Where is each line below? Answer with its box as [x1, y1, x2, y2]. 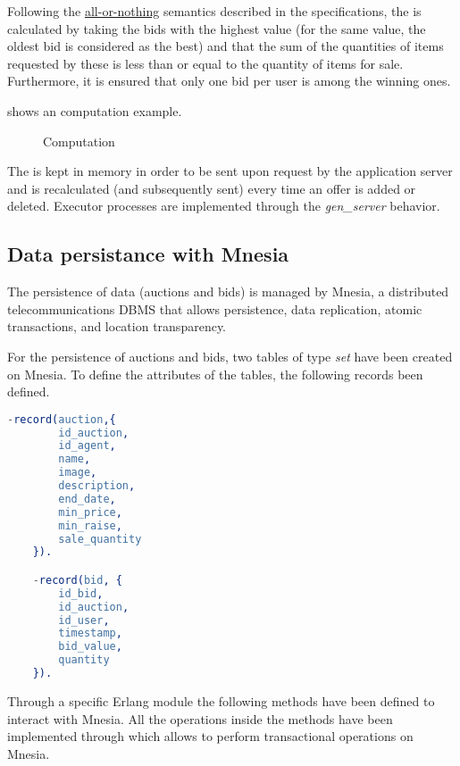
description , [58, 479, 136, 493]
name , [58, 453, 91, 466]
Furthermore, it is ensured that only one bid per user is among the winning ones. [7, 71, 451, 90]
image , [58, 466, 97, 479]
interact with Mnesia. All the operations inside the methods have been [7, 709, 393, 728]
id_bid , [58, 587, 104, 600]
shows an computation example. [7, 101, 182, 120]
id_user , [58, 613, 110, 627]
